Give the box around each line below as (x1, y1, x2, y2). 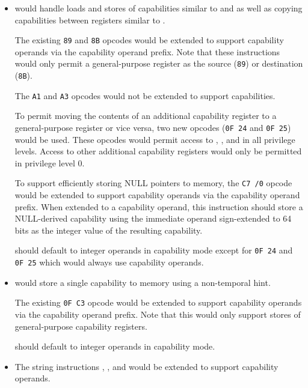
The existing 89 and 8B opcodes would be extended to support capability (14, 34, 284, 46)
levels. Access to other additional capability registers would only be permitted (14, 145, 302, 157)
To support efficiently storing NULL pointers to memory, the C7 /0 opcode (14, 177, 292, 189)
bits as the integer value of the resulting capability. (14, 223, 203, 236)
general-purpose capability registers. (14, 320, 147, 332)
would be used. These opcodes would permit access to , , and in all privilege (14, 133, 295, 145)
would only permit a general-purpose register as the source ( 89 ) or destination (14, 57, 303, 70)
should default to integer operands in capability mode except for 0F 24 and (14, 244, 293, 256)
